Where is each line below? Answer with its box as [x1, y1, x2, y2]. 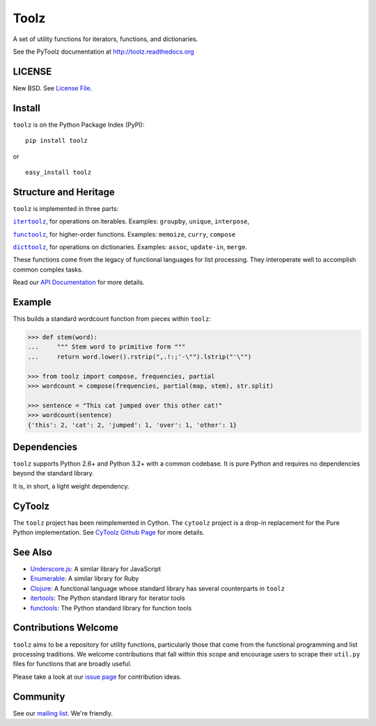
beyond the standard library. [13, 469, 94, 478]
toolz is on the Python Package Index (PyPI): [13, 120, 145, 129]
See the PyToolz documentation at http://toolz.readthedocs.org [13, 47, 194, 56]
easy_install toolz [25, 168, 92, 176]
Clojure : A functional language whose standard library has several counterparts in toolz [30, 584, 285, 592]
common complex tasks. [13, 265, 84, 274]
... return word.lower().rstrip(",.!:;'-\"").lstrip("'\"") [27, 352, 252, 361]
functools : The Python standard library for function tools [30, 603, 192, 612]
